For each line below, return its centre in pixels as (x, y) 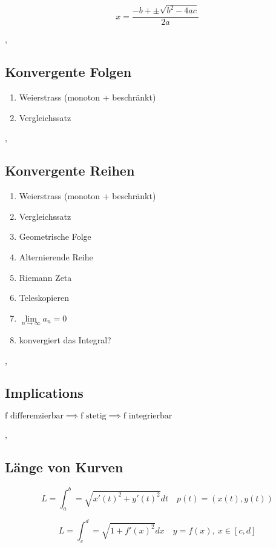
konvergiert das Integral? (65, 339)
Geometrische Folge (55, 236)
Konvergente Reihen (70, 170)
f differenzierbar (34, 416)
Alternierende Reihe (56, 256)
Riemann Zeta (45, 277)
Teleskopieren (44, 298)
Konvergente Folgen (68, 72)
